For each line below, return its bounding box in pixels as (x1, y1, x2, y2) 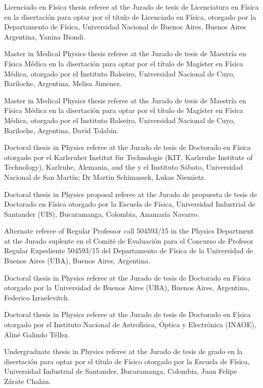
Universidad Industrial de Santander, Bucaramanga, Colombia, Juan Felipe (4, 366, 237, 376)
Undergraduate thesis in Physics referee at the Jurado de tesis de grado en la (4, 346, 243, 357)
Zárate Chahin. (4, 376, 51, 386)
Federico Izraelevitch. (4, 292, 70, 302)
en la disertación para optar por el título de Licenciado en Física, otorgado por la (4, 11, 256, 22)
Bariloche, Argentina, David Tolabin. (4, 125, 119, 135)
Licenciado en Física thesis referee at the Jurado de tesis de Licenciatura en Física (4, 2, 259, 12)
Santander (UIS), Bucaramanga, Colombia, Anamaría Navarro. (4, 208, 199, 219)
